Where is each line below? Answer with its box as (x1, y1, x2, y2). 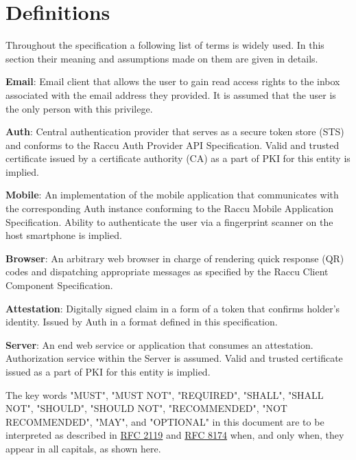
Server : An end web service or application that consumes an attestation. (5, 337, 313, 352)
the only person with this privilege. (5, 101, 153, 115)
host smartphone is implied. (5, 228, 122, 242)
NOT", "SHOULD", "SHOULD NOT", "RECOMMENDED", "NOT (5, 401, 287, 415)
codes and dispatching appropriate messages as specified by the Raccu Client (5, 264, 329, 279)
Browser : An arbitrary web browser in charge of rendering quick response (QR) (5, 251, 344, 265)
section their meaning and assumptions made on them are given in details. (5, 51, 318, 65)
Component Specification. (5, 278, 113, 292)
